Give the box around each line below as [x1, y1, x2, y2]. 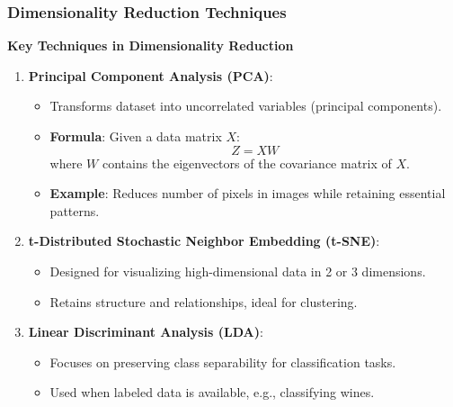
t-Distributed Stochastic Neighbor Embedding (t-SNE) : [28, 231, 380, 250]
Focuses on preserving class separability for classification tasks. [49, 352, 396, 371]
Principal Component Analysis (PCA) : [28, 66, 273, 85]
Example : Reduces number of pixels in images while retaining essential [49, 184, 446, 203]
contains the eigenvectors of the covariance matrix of [102, 153, 392, 172]
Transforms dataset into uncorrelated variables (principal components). [49, 96, 442, 115]
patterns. [49, 201, 100, 220]
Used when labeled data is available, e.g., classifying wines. [49, 383, 375, 402]
